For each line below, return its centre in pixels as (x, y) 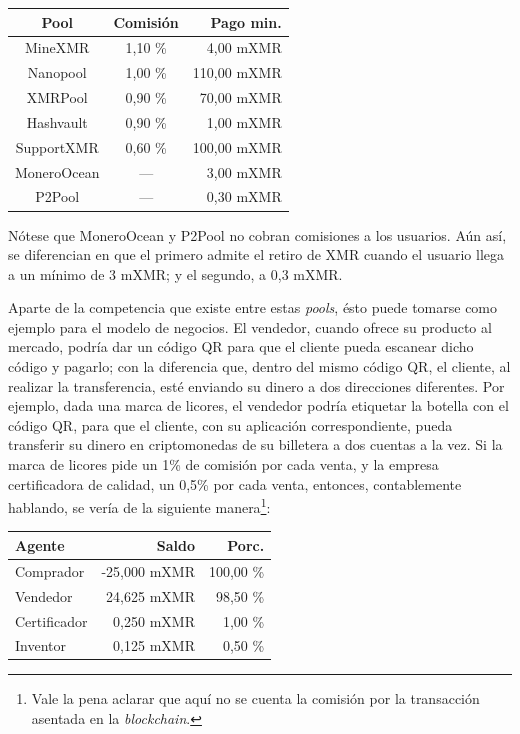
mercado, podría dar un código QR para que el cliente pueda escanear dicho (241, 346)
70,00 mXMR (240, 97)
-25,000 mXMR (148, 570)
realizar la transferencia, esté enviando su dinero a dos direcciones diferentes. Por (256, 385)
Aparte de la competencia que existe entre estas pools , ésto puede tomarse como (253, 307)
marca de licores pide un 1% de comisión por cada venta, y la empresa (223, 464)
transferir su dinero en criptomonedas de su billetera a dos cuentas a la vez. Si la (255, 444)
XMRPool (57, 97)
